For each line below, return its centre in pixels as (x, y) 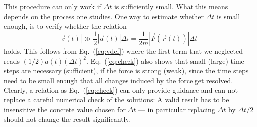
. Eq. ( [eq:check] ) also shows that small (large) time (165, 61)
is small (228, 16)
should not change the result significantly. (67, 119)
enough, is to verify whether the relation (65, 26)
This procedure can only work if (53, 6)
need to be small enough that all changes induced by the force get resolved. (119, 80)
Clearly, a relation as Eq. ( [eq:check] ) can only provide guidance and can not (121, 90)
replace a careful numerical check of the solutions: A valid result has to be (117, 100)
